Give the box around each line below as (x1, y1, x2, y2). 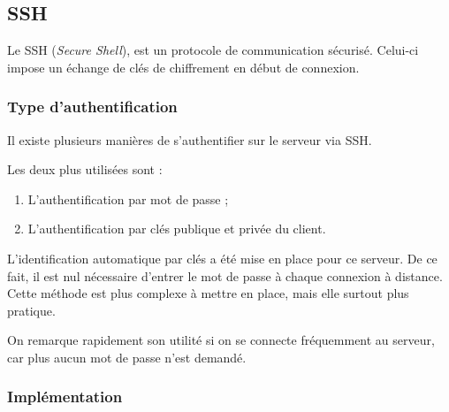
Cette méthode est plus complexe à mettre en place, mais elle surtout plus (7, 284, 409, 302)
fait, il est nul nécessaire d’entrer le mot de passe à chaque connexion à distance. (7, 266, 443, 285)
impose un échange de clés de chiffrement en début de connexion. (7, 57, 360, 76)
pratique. (7, 301, 56, 319)
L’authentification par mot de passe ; (27, 189, 229, 208)
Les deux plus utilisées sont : (7, 160, 163, 179)
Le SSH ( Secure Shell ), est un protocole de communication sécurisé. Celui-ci (7, 41, 419, 59)
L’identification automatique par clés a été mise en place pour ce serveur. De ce (7, 248, 438, 267)
